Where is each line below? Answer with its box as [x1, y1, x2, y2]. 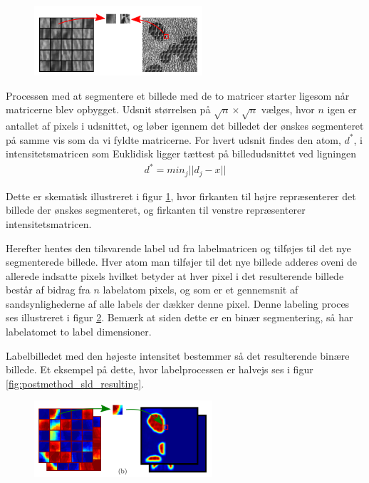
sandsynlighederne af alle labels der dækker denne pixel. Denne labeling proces [6, 296, 350, 311]
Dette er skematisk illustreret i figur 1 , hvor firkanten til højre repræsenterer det [6, 188, 356, 203]
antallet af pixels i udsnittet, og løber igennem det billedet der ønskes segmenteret [6, 118, 364, 133]
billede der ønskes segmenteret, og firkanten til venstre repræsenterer [6, 202, 306, 217]
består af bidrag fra [6, 282, 90, 297]
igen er [327, 102, 357, 117]
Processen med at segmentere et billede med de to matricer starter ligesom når [6, 88, 350, 103]
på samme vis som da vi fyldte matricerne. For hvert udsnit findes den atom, [6, 132, 341, 147]
